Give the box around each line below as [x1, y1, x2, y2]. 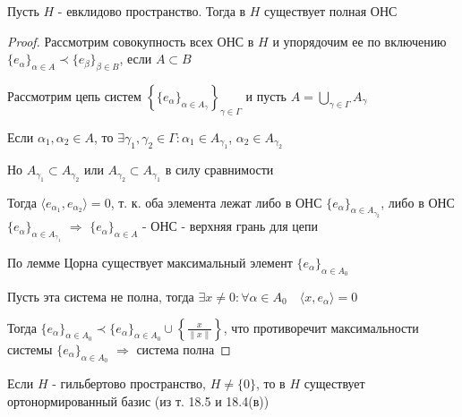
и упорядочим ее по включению [272, 31, 447, 50]
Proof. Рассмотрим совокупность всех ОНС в [7, 31, 254, 50]
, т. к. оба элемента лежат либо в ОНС [110, 192, 322, 211]
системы [7, 339, 53, 358]
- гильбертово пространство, [52, 373, 207, 392]
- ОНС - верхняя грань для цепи [141, 217, 319, 235]
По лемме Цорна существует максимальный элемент [7, 252, 293, 271]
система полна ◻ [136, 339, 231, 358]
